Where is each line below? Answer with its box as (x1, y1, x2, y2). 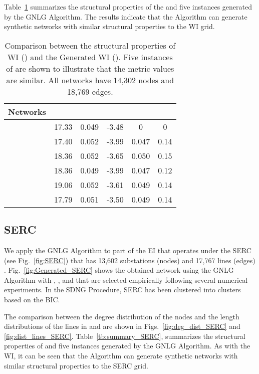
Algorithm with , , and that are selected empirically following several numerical (4, 274, 248, 285)
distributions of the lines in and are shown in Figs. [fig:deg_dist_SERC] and (4, 321, 240, 331)
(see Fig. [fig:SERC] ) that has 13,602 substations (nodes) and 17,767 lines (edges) (4, 255, 255, 265)
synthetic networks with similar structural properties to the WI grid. (4, 21, 215, 32)
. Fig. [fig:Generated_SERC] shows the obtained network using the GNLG (4, 265, 234, 275)
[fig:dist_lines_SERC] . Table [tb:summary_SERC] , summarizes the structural (4, 330, 245, 341)
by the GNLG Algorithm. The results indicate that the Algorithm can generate (4, 11, 247, 22)
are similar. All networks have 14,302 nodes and (6, 74, 174, 86)
